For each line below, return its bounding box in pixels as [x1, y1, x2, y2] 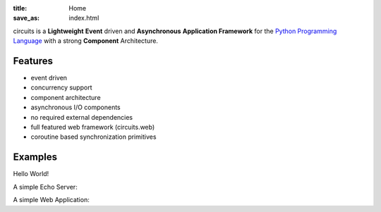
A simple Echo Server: [13, 182, 78, 191]
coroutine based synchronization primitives [30, 132, 157, 141]
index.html [68, 14, 99, 23]
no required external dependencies [30, 113, 133, 121]
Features [13, 55, 53, 67]
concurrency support [30, 83, 92, 92]
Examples [13, 151, 58, 163]
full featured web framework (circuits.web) [30, 123, 155, 132]
